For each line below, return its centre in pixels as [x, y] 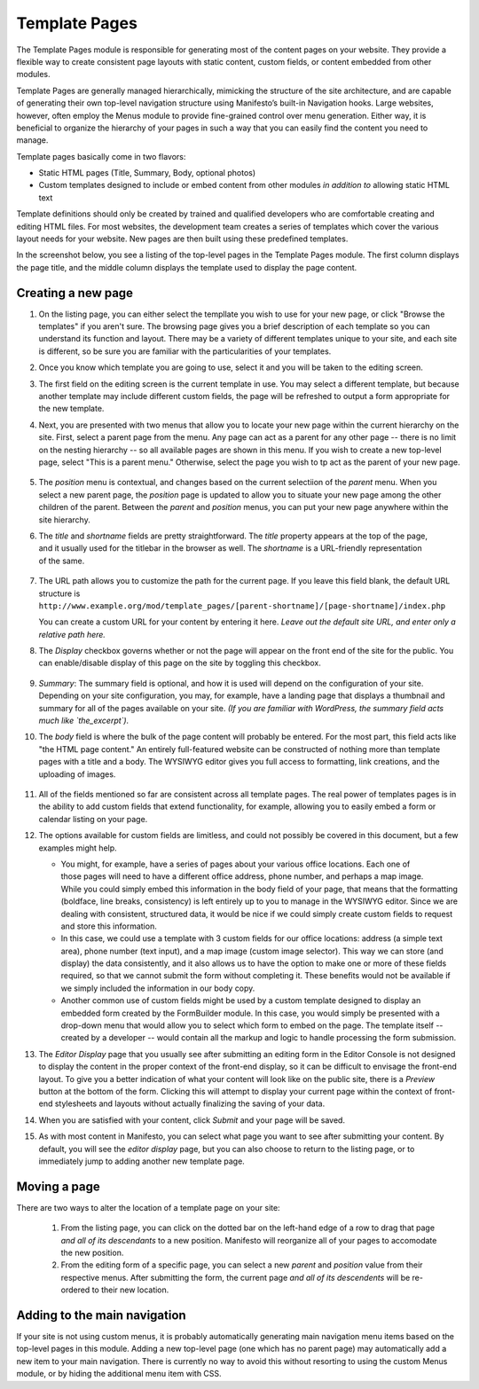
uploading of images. [77, 774]
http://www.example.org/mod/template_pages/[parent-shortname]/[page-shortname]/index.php [242, 606]
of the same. [62, 561]
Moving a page [59, 1186]
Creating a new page [75, 293]
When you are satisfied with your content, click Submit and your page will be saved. [192, 1120]
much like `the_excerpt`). [84, 721]
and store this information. [109, 926]
